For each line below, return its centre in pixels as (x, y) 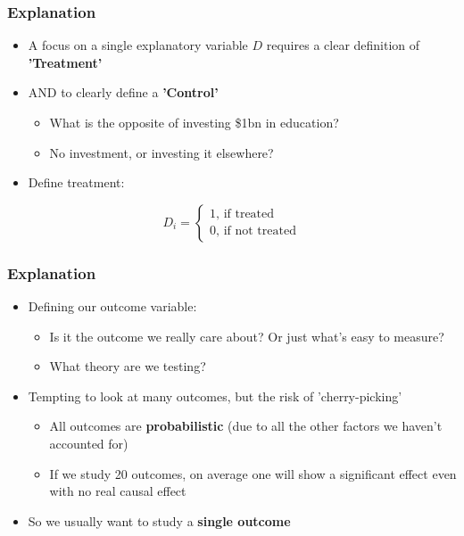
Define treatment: (76, 182)
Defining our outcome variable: (112, 306)
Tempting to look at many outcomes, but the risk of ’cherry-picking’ (215, 396)
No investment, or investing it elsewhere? (162, 152)
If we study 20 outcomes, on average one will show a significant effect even (253, 473)
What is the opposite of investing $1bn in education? (194, 122)
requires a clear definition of (343, 45)
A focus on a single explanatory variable (138, 45)
